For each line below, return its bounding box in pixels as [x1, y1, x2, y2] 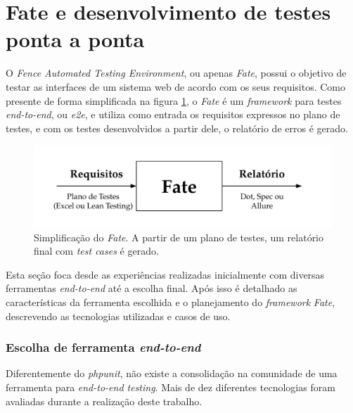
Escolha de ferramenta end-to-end [6, 338, 201, 356]
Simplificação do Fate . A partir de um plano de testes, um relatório [34, 229, 324, 244]
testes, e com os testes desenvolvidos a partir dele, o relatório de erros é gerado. [6, 120, 348, 135]
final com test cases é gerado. [34, 243, 159, 258]
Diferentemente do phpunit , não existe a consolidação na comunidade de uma [6, 366, 338, 381]
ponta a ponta [6, 25, 145, 53]
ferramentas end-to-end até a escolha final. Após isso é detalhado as [6, 281, 297, 296]
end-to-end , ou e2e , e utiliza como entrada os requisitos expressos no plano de [6, 107, 340, 122]
